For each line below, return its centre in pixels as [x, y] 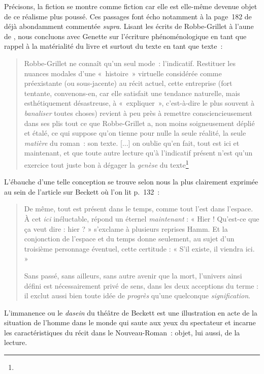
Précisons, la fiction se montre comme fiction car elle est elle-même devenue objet [131, 6]
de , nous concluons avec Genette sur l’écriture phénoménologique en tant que [125, 36]
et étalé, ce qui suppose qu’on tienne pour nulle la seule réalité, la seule [135, 133]
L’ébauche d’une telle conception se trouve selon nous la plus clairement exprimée [131, 182]
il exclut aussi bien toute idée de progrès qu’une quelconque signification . [137, 295]
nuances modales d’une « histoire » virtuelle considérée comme [123, 73]
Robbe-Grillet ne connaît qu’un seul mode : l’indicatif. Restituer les [130, 63]
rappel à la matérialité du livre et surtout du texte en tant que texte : [113, 46]
